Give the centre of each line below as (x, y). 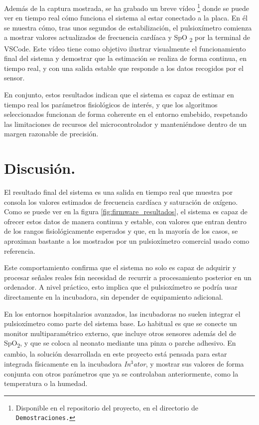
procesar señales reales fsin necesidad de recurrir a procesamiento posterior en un (128, 277)
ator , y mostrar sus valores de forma (189, 364)
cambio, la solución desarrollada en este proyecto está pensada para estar (116, 354)
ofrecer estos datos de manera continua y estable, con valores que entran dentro (125, 221)
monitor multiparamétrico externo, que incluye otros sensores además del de (120, 333)
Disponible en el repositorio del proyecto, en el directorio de (107, 407)
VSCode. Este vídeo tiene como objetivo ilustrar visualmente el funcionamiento (125, 48)
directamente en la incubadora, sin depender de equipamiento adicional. (114, 296)
